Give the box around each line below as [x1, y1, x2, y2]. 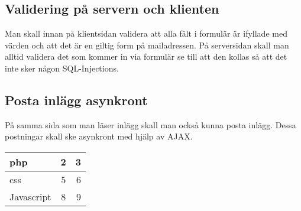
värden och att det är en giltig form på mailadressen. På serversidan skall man [5, 38, 289, 51]
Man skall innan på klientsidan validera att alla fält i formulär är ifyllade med [5, 27, 287, 40]
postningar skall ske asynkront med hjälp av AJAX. [5, 130, 193, 142]
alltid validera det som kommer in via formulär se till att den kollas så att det [5, 50, 287, 63]
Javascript [9, 189, 51, 203]
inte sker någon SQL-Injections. [5, 61, 119, 74]
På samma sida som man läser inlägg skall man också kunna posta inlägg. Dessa [5, 118, 296, 131]
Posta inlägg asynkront [5, 90, 148, 109]
